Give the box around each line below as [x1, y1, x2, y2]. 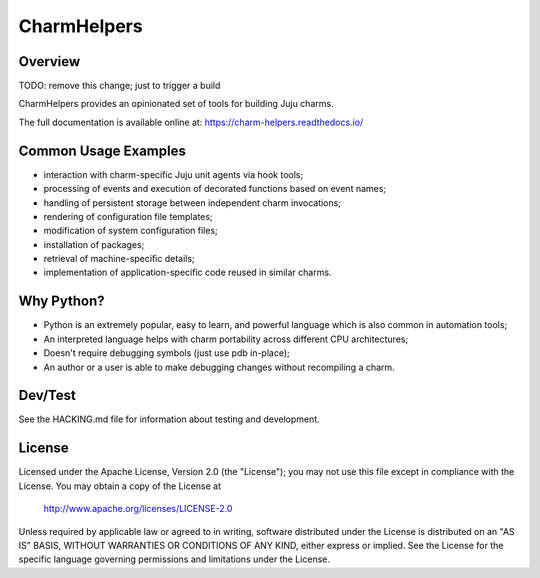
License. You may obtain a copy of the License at [18, 480, 222, 492]
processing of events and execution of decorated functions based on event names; [43, 183, 387, 195]
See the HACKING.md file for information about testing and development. [18, 413, 320, 425]
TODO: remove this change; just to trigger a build [18, 80, 221, 92]
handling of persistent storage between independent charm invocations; [43, 196, 342, 209]
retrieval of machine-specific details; [43, 253, 195, 265]
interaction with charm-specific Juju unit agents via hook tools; [43, 168, 304, 180]
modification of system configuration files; [43, 225, 219, 237]
